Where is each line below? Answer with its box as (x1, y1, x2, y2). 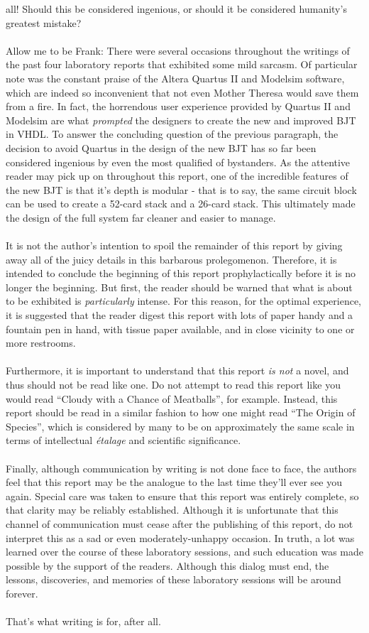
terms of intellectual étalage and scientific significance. (6, 433, 241, 448)
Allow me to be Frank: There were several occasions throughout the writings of (6, 43, 350, 58)
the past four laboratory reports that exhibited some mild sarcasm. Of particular (6, 57, 358, 72)
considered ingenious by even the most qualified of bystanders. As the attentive (6, 154, 351, 169)
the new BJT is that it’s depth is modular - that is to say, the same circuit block (6, 182, 357, 197)
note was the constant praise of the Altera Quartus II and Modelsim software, (6, 70, 345, 85)
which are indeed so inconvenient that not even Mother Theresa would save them (6, 85, 359, 99)
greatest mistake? (6, 15, 82, 30)
